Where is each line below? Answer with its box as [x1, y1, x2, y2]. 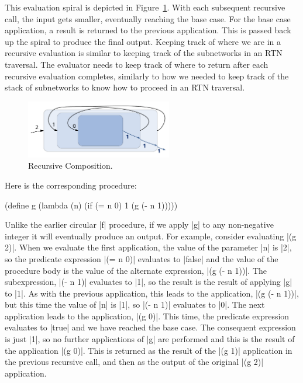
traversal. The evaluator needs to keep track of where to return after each [5, 58, 268, 70]
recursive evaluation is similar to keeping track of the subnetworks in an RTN [5, 47, 283, 59]
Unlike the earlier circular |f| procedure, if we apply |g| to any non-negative [5, 218, 274, 231]
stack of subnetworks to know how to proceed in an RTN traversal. [5, 81, 245, 93]
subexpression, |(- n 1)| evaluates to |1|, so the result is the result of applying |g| [5, 276, 292, 288]
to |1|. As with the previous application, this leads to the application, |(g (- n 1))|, [5, 287, 299, 299]
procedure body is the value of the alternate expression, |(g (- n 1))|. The [5, 264, 267, 276]
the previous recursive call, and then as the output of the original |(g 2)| [5, 356, 264, 368]
